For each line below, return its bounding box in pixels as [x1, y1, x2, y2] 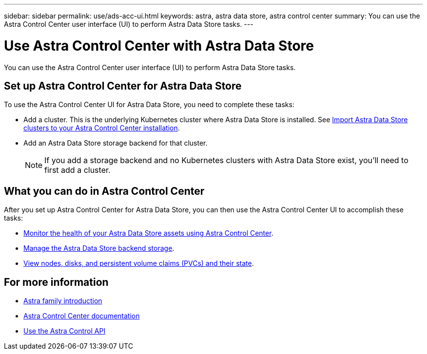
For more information [4, 276, 109, 288]
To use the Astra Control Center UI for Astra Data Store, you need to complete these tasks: [4, 100, 294, 109]
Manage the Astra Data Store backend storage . [23, 244, 175, 253]
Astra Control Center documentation [23, 312, 140, 320]
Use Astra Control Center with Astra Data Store [4, 37, 314, 54]
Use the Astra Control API [23, 327, 106, 335]
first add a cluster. [44, 165, 111, 175]
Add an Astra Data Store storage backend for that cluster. [23, 139, 208, 148]
